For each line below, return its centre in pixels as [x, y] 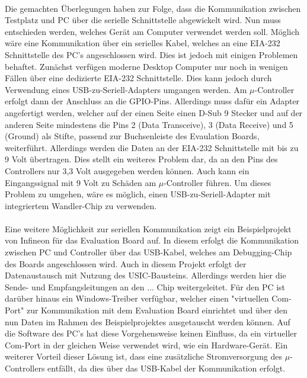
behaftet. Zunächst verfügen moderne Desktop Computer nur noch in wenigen [146, 66]
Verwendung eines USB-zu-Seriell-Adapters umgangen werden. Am [126, 89]
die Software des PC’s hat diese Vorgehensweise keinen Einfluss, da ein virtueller [151, 333]
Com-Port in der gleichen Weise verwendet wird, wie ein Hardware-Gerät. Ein [146, 345]
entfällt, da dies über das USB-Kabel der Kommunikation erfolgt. [167, 368]
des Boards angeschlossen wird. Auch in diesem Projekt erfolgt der [126, 263]
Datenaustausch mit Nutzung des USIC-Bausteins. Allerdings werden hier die [145, 275]
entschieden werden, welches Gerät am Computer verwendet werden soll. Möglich [152, 31]
